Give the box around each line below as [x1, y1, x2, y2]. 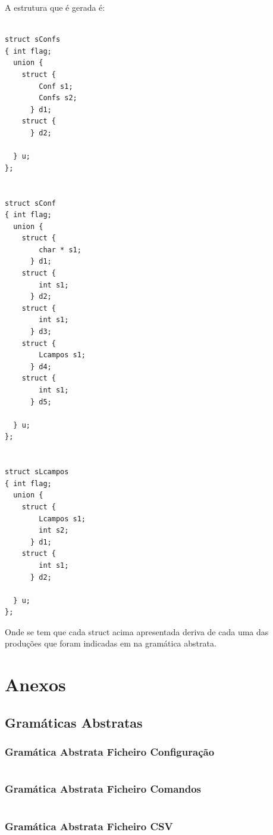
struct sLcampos [5, 468, 69, 477]
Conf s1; [39, 82, 73, 91]
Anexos [5, 672, 66, 697]
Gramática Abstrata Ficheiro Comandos [5, 781, 202, 796]
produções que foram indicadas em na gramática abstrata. [5, 637, 216, 650]
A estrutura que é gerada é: [5, 1, 105, 13]
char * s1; [39, 245, 81, 254]
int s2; [39, 526, 69, 535]
